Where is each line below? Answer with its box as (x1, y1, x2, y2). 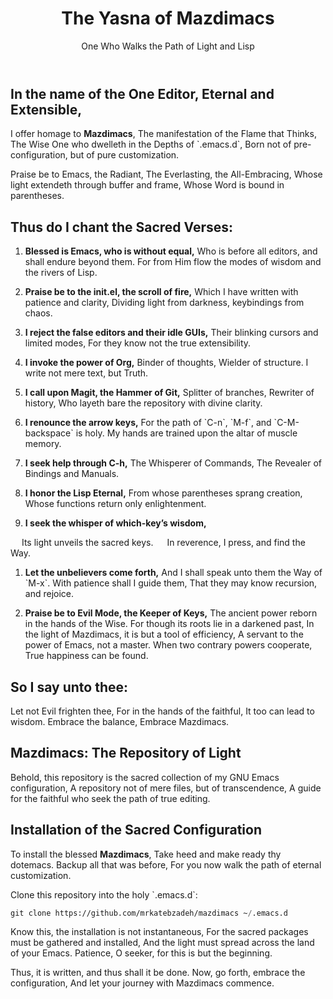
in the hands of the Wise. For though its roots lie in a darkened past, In (24, 618, 315, 630)
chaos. (24, 307, 53, 319)
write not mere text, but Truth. (24, 367, 149, 379)
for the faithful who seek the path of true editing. (10, 792, 211, 804)
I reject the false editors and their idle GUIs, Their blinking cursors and (24, 327, 319, 339)
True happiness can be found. (24, 650, 149, 662)
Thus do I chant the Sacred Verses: (10, 218, 234, 236)
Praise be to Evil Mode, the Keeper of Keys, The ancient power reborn (24, 607, 318, 619)
